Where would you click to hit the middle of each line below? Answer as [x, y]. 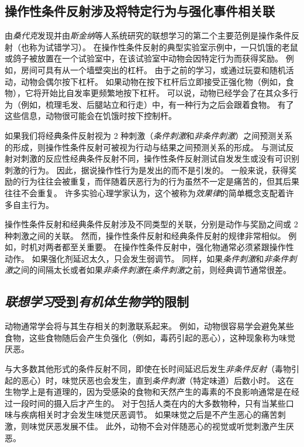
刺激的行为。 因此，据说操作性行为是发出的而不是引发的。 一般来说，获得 [147, 170]
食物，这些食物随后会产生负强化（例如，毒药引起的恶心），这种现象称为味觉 [150, 337]
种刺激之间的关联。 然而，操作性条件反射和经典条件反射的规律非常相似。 [145, 235]
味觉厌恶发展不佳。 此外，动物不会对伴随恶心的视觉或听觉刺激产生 [157, 426]
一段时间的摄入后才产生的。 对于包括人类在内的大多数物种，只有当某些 [149, 403]
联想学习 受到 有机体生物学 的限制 [97, 301]
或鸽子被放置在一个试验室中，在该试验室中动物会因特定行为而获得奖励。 [144, 58]
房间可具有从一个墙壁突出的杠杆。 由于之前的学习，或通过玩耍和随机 [153, 69]
